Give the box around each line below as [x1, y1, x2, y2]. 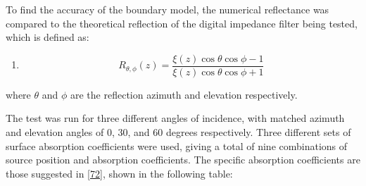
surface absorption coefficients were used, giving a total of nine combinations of [6, 138, 348, 153]
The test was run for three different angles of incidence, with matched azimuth [6, 111, 345, 125]
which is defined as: [6, 30, 89, 44]
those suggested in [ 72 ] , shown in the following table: [6, 166, 233, 180]
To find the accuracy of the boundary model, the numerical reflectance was [6, 2, 329, 16]
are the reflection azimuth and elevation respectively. [70, 87, 298, 101]
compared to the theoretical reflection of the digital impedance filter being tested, [6, 15, 358, 30]
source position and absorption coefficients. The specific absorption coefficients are [6, 152, 360, 167]
